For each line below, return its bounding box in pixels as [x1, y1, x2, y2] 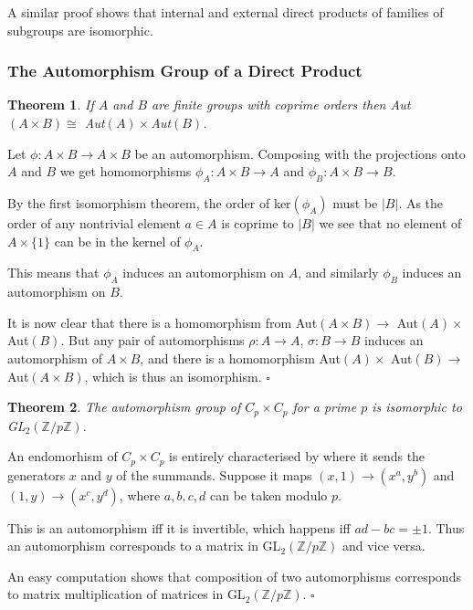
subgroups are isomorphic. [7, 20, 153, 39]
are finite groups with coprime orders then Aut [152, 95, 411, 114]
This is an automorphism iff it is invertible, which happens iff [7, 518, 351, 537]
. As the [398, 193, 444, 212]
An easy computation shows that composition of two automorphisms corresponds [7, 566, 461, 585]
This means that [7, 263, 100, 282]
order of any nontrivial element [7, 213, 181, 232]
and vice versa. [342, 536, 426, 555]
